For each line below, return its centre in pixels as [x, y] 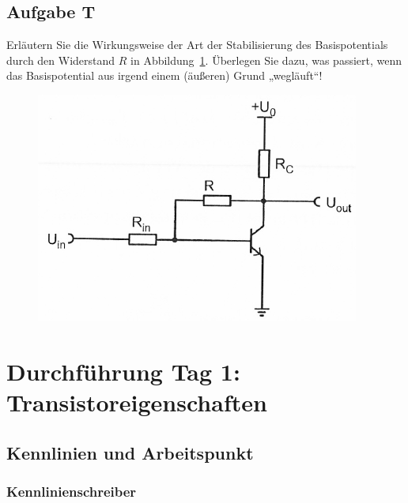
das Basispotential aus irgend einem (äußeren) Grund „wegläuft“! [164, 75]
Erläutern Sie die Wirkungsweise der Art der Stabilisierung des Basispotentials [197, 45]
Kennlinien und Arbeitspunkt [130, 452]
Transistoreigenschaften [137, 402]
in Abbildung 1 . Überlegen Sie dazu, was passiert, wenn [266, 60]
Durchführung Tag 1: [123, 371]
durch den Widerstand [61, 60]
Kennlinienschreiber [72, 491]
